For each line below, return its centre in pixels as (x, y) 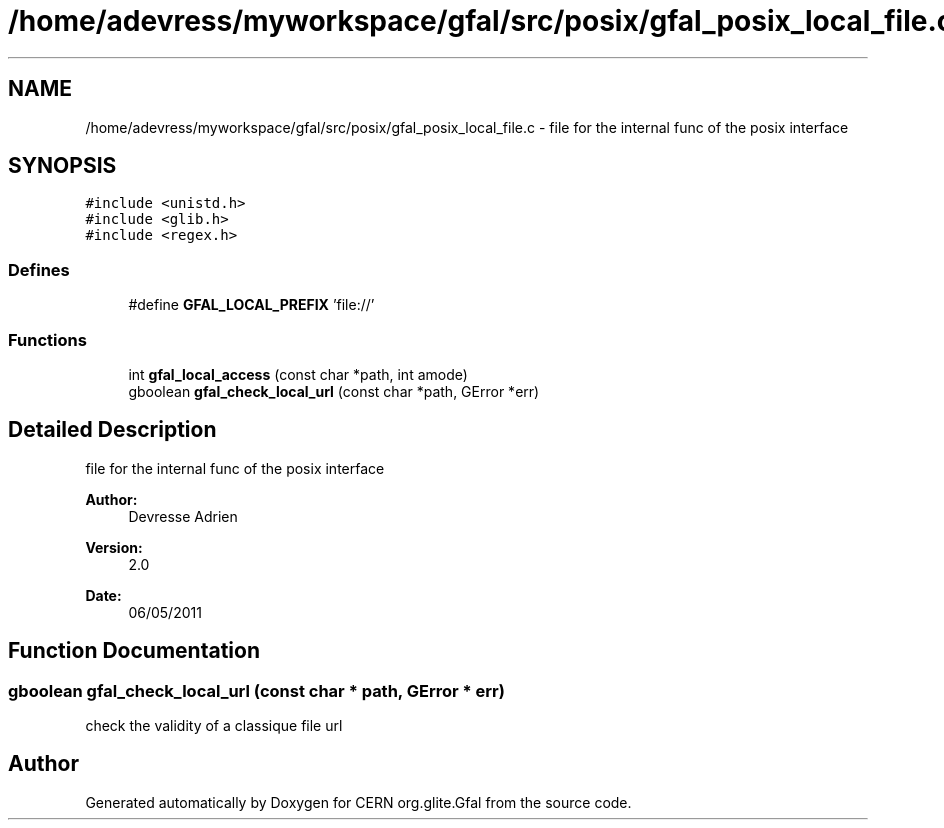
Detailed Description (112, 430)
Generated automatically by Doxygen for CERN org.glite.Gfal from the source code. (358, 802)
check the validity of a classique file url (214, 725)
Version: (114, 547)
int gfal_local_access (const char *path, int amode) (298, 374)
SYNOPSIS (62, 166)
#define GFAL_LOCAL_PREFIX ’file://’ (251, 305)
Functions (47, 339)
